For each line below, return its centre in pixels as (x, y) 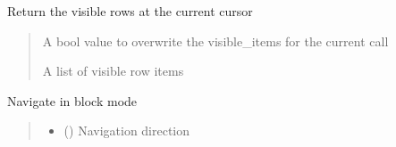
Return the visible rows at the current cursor (130, 11)
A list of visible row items (113, 71)
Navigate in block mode (72, 100)
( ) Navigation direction (127, 131)
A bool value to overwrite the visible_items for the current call (215, 41)
